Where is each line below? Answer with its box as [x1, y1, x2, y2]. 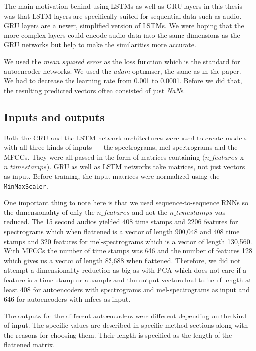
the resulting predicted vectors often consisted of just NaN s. [4, 85, 185, 95]
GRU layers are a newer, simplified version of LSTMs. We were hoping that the [4, 20, 244, 31]
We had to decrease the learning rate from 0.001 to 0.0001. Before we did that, [4, 75, 242, 86]
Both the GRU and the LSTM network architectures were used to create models [4, 132, 247, 142]
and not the [132, 207, 167, 217]
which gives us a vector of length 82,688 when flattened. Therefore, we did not [4, 255, 241, 265]
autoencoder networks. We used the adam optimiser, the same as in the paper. [4, 66, 241, 76]
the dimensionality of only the [4, 207, 95, 217]
